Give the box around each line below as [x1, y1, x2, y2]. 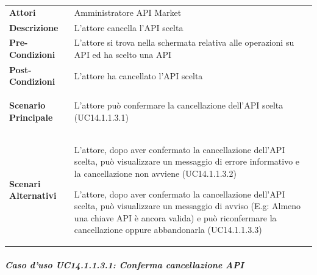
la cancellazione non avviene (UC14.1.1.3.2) [74, 166, 237, 179]
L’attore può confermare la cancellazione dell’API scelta [74, 99, 283, 112]
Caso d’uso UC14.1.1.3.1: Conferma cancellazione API [5, 259, 244, 271]
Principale [9, 110, 53, 123]
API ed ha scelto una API [74, 48, 171, 61]
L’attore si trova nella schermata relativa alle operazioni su [74, 36, 294, 49]
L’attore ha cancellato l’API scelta [74, 69, 203, 82]
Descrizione [9, 21, 59, 34]
